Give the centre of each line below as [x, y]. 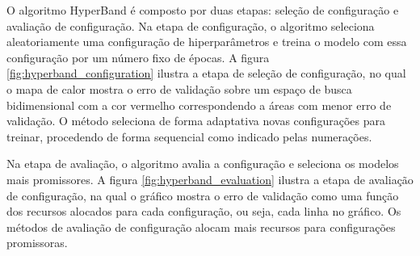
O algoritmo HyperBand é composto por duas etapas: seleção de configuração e [203, 10]
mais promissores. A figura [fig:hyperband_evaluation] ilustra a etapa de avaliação [210, 179]
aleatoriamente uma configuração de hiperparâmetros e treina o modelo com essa [207, 42]
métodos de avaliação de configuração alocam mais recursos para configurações [201, 227]
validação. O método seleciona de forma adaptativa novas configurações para [196, 121]
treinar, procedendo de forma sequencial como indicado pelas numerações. [189, 136]
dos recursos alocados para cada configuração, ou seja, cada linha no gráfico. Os [204, 211]
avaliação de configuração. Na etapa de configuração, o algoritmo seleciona [191, 25]
